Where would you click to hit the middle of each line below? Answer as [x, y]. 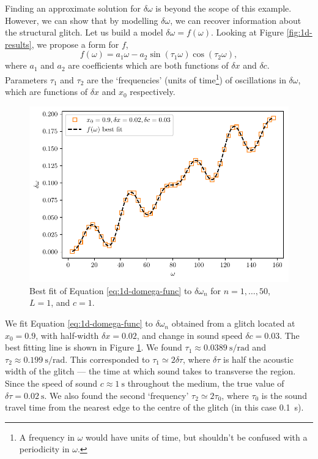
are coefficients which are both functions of [148, 65]
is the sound [284, 395]
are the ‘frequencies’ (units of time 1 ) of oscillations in [187, 78]
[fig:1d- [299, 32]
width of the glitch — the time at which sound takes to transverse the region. [150, 371]
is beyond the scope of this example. [224, 8]
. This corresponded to [107, 359]
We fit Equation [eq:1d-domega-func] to [79, 323]
